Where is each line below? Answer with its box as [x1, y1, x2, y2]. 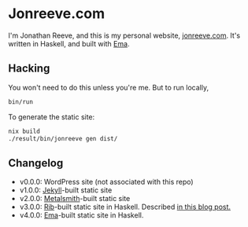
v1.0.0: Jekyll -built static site [19, 185, 113, 195]
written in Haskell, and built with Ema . [8, 38, 130, 48]
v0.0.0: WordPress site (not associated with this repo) [19, 178, 194, 187]
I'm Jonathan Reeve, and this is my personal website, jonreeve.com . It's [8, 31, 241, 40]
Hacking [8, 62, 50, 75]
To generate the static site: [8, 112, 95, 122]
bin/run [8, 97, 34, 106]
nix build [8, 127, 41, 135]
